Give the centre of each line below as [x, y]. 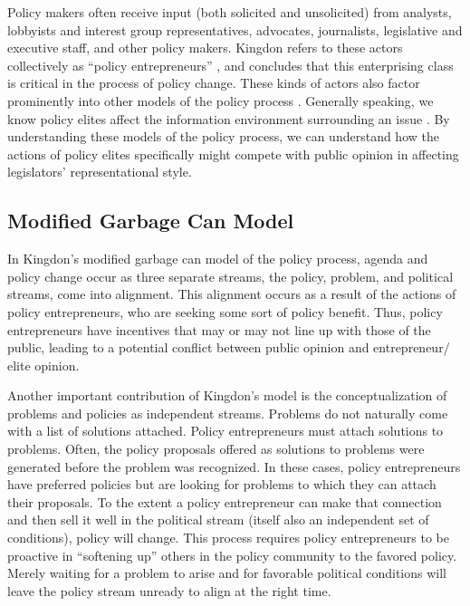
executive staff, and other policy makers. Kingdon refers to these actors [205, 48]
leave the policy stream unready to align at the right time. [169, 590]
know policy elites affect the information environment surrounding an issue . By [229, 118]
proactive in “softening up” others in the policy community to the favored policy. [232, 555]
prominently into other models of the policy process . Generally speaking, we [221, 100]
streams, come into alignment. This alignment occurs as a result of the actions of [232, 294]
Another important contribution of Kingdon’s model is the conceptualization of [227, 395]
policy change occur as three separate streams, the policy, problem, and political [230, 276]
